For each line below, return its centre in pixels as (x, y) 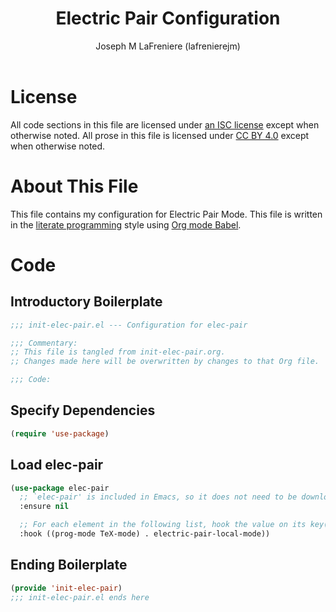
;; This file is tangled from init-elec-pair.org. (118, 352)
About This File (74, 186)
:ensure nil (44, 507)
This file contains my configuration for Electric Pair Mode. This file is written (166, 214)
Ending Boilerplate (69, 565)
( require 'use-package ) (60, 433)
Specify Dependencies (83, 410)
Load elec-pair (57, 465)
